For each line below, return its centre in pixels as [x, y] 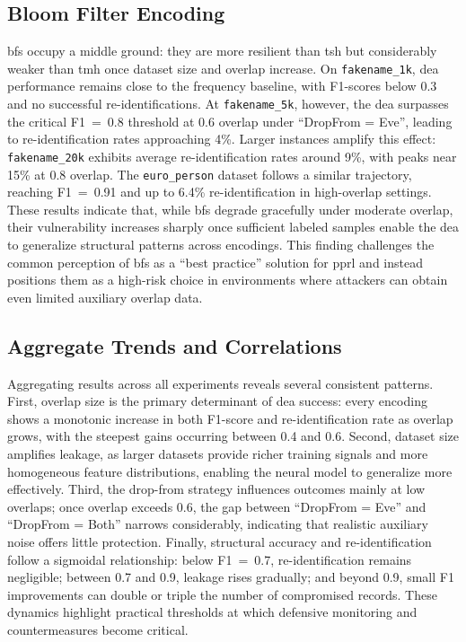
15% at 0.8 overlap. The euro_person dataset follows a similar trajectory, [210, 174]
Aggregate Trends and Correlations [175, 345]
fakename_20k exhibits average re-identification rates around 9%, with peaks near [232, 156]
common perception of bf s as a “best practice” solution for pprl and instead [215, 262]
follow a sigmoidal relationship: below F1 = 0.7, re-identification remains [210, 559]
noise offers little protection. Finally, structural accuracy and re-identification [220, 541]
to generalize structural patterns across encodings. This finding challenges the [221, 244]
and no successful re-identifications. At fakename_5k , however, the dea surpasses [228, 104]
